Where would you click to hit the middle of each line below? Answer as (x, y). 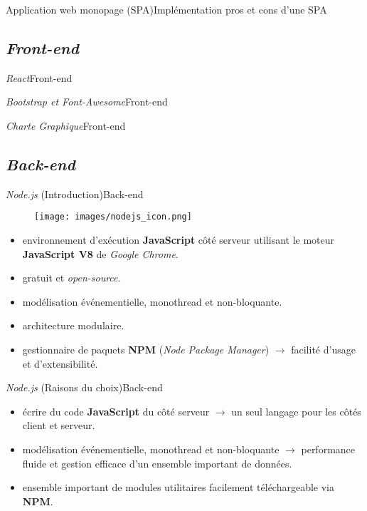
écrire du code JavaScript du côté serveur (116, 411)
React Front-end (39, 77)
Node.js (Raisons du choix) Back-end (84, 387)
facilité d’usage (323, 349)
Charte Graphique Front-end (66, 125)
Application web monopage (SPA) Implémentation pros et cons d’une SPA (166, 9)
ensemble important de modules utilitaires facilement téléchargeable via (179, 487)
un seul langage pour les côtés (296, 411)
